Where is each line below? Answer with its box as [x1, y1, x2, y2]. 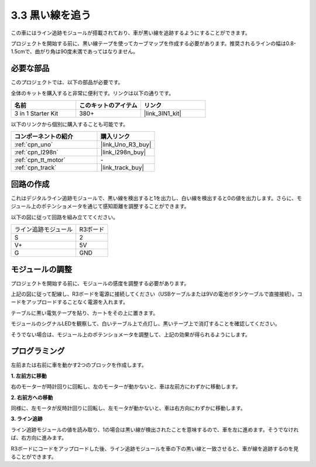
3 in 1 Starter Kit [14, 109, 59, 118]
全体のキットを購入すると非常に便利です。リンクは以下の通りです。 [11, 90, 174, 97]
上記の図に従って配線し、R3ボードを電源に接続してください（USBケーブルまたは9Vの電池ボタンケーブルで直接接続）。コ [11, 290, 303, 297]
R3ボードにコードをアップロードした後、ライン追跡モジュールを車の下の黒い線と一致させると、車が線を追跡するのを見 [11, 445, 299, 452]
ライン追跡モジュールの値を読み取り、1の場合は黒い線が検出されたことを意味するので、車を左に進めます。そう [11, 426, 279, 433]
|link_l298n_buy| [100, 148, 146, 156]
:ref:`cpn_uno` [14, 140, 53, 149]
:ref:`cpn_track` [14, 164, 57, 172]
